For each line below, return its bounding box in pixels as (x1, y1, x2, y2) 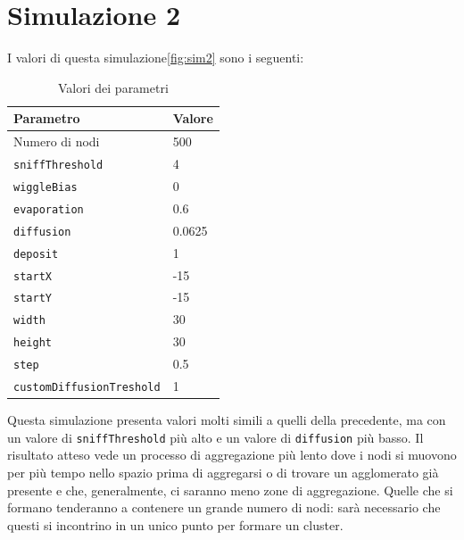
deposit (13, 247, 59, 261)
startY (13, 292, 52, 305)
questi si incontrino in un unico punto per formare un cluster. (7, 515, 344, 534)
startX (13, 270, 52, 283)
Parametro (13, 109, 80, 128)
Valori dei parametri (58, 78, 169, 96)
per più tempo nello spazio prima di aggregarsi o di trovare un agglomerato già (7, 463, 439, 482)
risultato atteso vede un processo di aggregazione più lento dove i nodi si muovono (7, 445, 457, 464)
